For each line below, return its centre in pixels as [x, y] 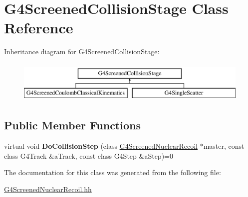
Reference [39, 28]
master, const [224, 146]
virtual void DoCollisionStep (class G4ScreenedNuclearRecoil [101, 146]
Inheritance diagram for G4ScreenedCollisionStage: [82, 51]
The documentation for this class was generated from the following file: [113, 172]
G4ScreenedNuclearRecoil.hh [48, 189]
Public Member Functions [72, 125]
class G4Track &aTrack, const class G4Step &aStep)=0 [89, 155]
